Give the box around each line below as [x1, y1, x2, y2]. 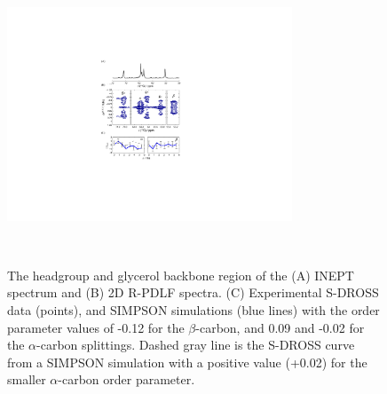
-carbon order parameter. [58, 370, 195, 389]
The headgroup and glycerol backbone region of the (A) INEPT [7, 265, 354, 284]
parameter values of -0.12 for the [7, 318, 185, 336]
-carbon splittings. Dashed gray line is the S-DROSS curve [36, 335, 355, 354]
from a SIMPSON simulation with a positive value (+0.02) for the [7, 352, 367, 371]
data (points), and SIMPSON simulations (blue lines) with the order [7, 300, 380, 319]
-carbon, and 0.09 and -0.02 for [195, 318, 365, 336]
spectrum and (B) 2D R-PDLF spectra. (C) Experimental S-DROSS [7, 283, 379, 302]
